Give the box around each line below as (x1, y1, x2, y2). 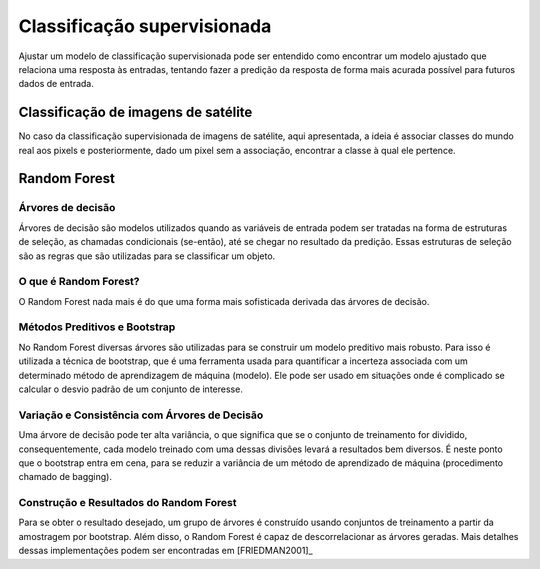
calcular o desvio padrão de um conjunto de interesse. (18, 383, 244, 395)
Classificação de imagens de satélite (18, 104, 253, 121)
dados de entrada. (18, 78, 95, 90)
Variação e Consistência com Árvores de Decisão (18, 408, 264, 422)
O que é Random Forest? (18, 275, 140, 289)
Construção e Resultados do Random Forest (18, 496, 237, 510)
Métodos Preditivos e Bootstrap (18, 320, 176, 334)
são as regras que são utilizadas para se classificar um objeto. (18, 250, 276, 262)
